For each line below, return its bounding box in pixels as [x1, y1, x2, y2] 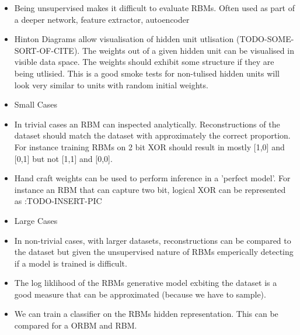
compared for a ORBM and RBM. [14, 319, 137, 331]
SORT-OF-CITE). [14, 44, 80, 56]
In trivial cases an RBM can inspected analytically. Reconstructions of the [14, 118, 280, 130]
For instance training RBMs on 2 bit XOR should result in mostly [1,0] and [14, 140, 285, 153]
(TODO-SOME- [236, 33, 294, 45]
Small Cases [14, 98, 58, 110]
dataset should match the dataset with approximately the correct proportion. [14, 129, 291, 141]
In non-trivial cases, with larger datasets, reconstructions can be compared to [14, 234, 291, 246]
